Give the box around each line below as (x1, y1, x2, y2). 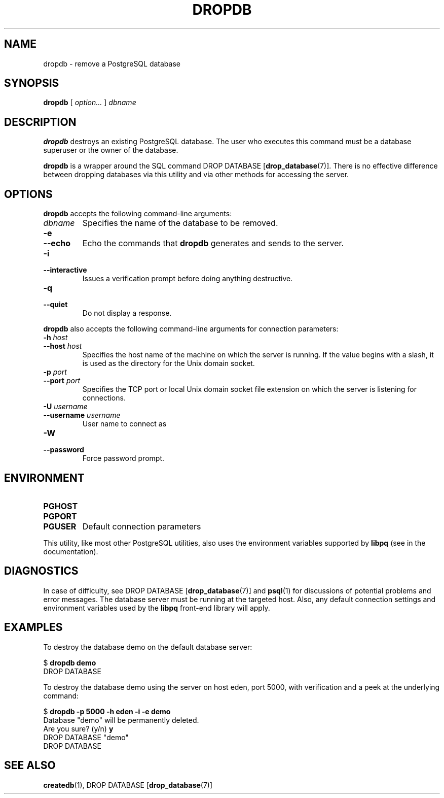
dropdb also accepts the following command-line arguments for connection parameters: (43, 324, 339, 334)
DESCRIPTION (4, 115, 77, 128)
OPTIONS (4, 187, 53, 201)
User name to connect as (82, 419, 167, 428)
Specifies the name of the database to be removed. (82, 218, 278, 228)
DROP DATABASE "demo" (43, 733, 129, 742)
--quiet (43, 300, 68, 309)
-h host (43, 333, 68, 342)
